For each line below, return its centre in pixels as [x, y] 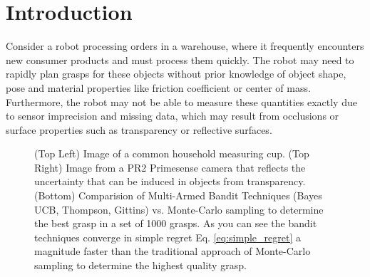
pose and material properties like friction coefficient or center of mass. [158, 87]
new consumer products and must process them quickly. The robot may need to [180, 59]
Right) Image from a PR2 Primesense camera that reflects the [170, 167]
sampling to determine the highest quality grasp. [140, 265]
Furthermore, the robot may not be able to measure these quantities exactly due [181, 101]
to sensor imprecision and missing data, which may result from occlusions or [173, 116]
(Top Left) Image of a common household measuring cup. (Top [172, 153]
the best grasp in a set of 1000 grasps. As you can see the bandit [176, 223]
